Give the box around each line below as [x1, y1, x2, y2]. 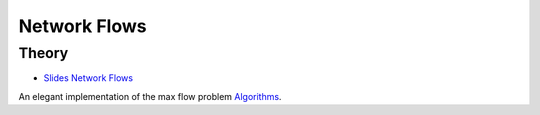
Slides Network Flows [43, 72, 134, 84]
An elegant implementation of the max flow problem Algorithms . [18, 90, 282, 102]
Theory [18, 44, 69, 62]
